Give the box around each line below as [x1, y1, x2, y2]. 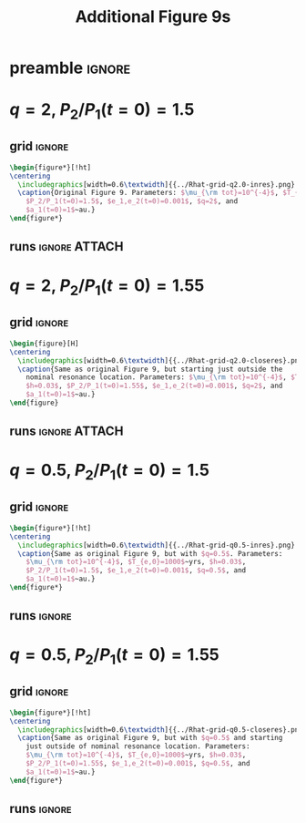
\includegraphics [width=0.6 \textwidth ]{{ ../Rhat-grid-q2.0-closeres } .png [17, 355, 303, 365]
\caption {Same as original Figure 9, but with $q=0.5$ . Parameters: [17, 549, 283, 558]
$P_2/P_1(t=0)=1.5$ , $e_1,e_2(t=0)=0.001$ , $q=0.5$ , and [25, 566, 247, 575]
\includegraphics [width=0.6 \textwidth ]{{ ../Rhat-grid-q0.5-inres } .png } [17, 540, 296, 550]
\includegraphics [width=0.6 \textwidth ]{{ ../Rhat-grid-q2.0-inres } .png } [17, 180, 296, 189]
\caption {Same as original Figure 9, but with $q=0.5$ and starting [17, 734, 283, 743]
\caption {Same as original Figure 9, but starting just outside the [17, 365, 283, 374]
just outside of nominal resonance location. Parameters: [25, 742, 250, 751]
